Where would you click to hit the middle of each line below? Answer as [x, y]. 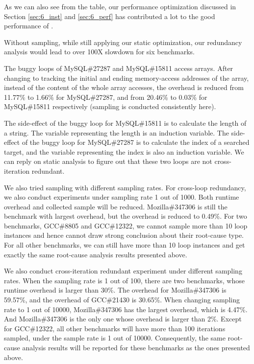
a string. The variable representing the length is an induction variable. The [116, 132]
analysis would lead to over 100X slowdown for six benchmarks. [99, 52]
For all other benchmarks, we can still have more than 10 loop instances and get [125, 245]
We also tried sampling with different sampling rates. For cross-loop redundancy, [125, 187]
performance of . [29, 26]
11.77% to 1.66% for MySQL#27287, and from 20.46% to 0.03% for [106, 97]
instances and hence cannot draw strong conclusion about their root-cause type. [124, 235]
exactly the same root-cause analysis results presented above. [96, 254]
